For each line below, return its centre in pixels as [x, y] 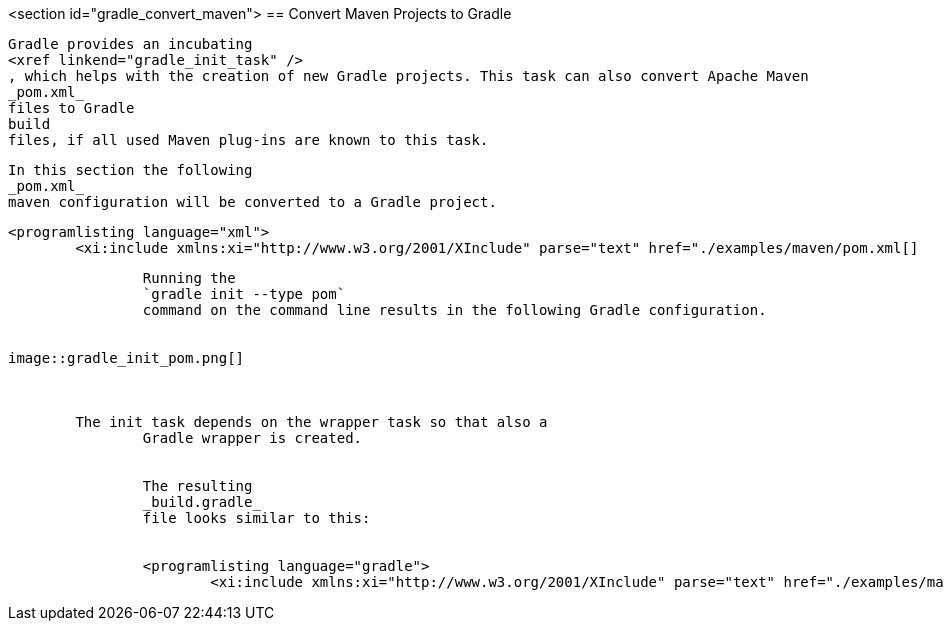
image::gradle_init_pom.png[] [126, 358]
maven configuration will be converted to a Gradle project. [252, 202]
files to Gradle [71, 108]
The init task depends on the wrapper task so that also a [311, 422]
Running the [189, 278]
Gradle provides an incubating [130, 44]
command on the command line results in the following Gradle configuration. [454, 310]
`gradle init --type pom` [244, 294]
